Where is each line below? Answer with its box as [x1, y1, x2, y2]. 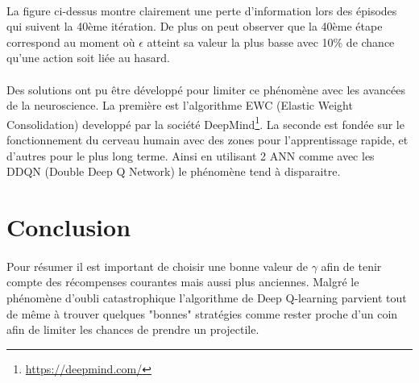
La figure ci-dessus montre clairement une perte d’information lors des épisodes [6, 2, 397, 19]
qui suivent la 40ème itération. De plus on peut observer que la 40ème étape [6, 18, 383, 35]
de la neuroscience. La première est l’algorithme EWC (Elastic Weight [6, 97, 353, 114]
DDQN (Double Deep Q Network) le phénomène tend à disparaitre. [6, 163, 341, 180]
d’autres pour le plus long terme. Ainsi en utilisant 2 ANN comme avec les [6, 147, 375, 164]
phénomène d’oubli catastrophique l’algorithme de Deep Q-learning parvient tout [6, 289, 407, 306]
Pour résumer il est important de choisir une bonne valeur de [6, 257, 308, 274]
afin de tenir [321, 257, 382, 274]
